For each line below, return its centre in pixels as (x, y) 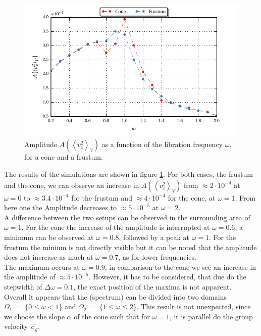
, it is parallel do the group (211, 316)
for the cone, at (192, 197)
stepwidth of (23, 286)
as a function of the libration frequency (162, 144)
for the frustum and (102, 197)
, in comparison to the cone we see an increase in (180, 267)
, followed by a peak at (154, 237)
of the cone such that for (112, 316)
